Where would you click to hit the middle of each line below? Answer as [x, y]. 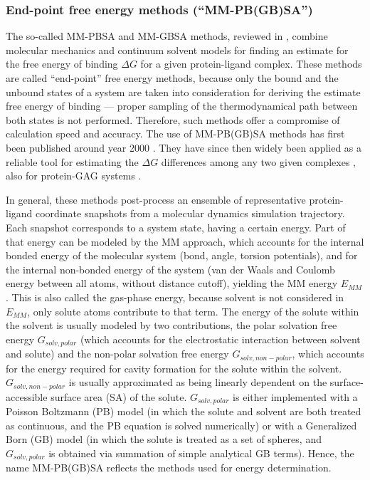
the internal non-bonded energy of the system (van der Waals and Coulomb [170, 269]
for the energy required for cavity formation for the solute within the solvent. [174, 368]
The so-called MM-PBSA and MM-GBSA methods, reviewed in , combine [167, 36]
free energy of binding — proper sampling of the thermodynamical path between [182, 106]
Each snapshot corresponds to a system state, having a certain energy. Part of [176, 227]
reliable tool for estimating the [72, 161]
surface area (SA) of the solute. [119, 396]
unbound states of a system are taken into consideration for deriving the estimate [183, 92]
